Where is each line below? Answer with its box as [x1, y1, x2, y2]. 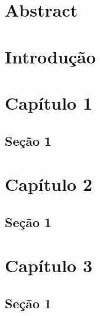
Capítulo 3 [5, 253, 93, 277]
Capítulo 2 [5, 172, 93, 196]
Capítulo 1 [5, 90, 93, 114]
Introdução [5, 44, 96, 68]
